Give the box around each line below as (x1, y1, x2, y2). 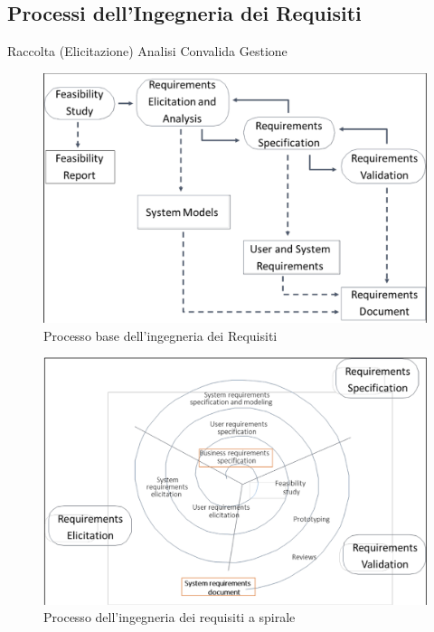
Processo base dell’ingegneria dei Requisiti (43, 325, 278, 344)
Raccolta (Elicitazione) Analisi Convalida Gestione (7, 42, 288, 61)
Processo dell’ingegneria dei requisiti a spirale (43, 608, 296, 627)
